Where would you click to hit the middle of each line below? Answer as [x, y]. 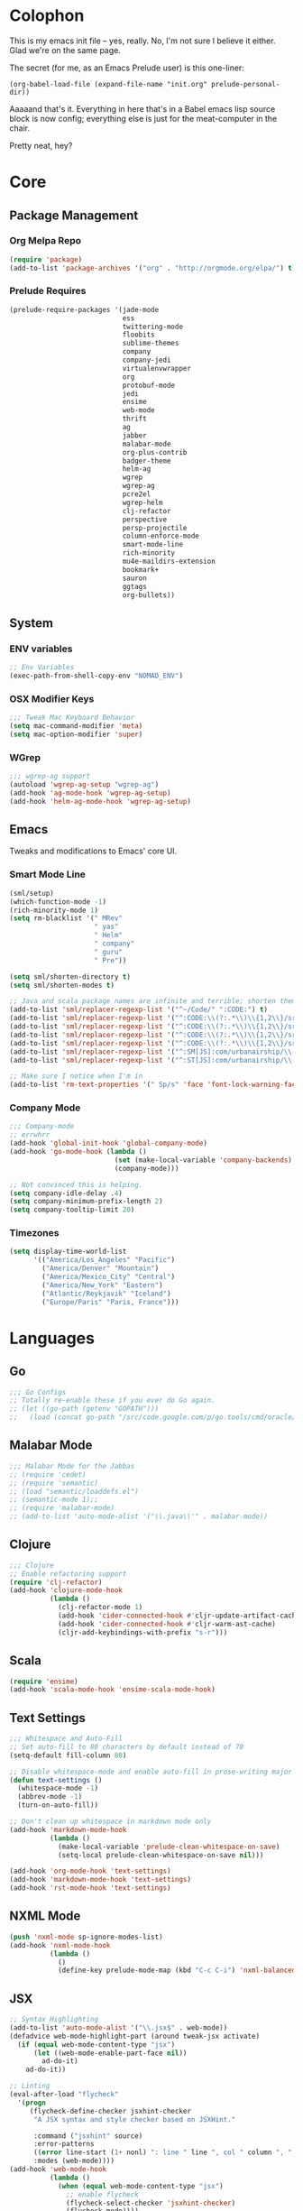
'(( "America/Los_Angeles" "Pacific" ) [104, 1260]
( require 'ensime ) [44, 1681]
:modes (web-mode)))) [74, 2161]
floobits [138, 335]
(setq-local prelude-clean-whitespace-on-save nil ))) [161, 1855]
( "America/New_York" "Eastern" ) [103, 1285]
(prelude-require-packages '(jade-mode [84, 309]
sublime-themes [151, 344]
